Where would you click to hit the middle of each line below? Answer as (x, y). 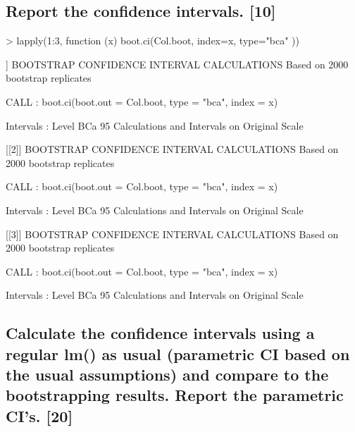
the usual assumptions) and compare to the (167, 375)
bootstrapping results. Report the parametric (175, 395)
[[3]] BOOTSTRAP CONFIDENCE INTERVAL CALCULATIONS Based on (172, 234)
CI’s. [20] (39, 415)
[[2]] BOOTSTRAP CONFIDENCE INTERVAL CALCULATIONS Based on (172, 149)
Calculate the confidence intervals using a (160, 333)
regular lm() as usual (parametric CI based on (178, 353)
